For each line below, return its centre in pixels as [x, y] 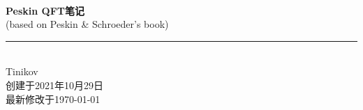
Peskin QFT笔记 [45, 10]
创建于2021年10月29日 [54, 85]
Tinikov [22, 71]
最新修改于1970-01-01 [53, 99]
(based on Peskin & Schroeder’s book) [87, 24]
